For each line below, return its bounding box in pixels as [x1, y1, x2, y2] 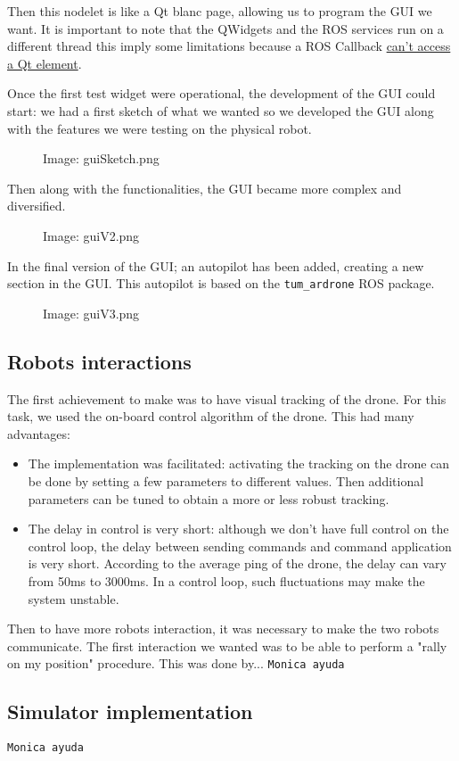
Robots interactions [7, 347, 192, 375]
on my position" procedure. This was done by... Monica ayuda [7, 654, 345, 673]
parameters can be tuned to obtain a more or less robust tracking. [28, 489, 389, 508]
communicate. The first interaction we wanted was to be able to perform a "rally [7, 636, 447, 655]
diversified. [7, 196, 66, 215]
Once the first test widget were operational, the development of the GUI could [7, 84, 436, 103]
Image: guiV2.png [43, 226, 140, 244]
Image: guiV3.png [43, 303, 140, 322]
